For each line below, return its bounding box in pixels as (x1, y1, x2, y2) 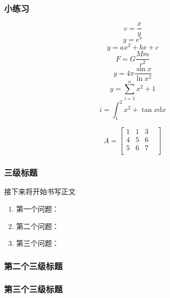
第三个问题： (16, 238, 59, 248)
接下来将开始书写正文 (4, 186, 76, 197)
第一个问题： (16, 203, 59, 214)
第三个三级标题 (4, 283, 63, 295)
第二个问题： (16, 220, 59, 231)
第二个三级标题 (4, 259, 63, 272)
